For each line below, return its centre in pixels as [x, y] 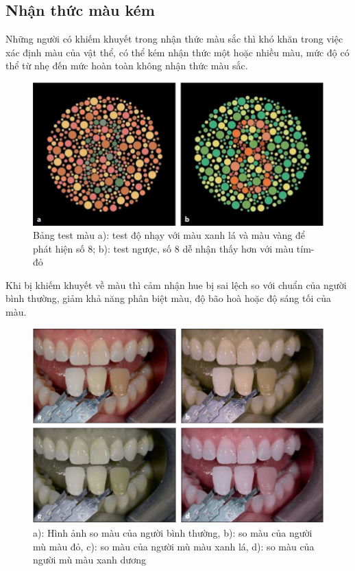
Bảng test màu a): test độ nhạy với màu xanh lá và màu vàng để [169, 235]
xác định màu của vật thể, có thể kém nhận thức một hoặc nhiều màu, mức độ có [177, 52]
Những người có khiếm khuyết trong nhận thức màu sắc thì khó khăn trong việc [174, 39]
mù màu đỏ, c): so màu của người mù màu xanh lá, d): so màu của [174, 546]
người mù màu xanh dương [89, 560]
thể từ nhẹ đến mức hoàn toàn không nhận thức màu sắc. [127, 66]
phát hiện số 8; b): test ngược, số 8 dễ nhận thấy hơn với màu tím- [174, 248]
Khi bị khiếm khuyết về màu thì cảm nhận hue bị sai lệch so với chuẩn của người [176, 284]
